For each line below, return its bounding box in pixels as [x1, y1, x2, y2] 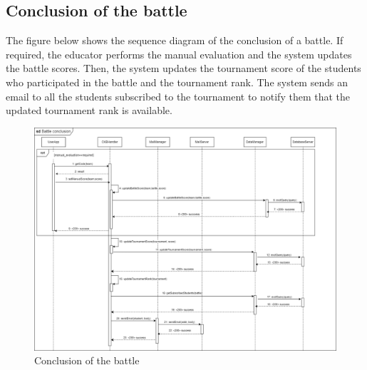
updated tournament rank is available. [6, 103, 172, 118]
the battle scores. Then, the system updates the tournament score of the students [6, 61, 361, 76]
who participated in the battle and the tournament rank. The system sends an [6, 74, 348, 89]
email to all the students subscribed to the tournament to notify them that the [6, 88, 350, 103]
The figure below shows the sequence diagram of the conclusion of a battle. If [6, 33, 343, 48]
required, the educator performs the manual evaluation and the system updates [6, 46, 352, 61]
